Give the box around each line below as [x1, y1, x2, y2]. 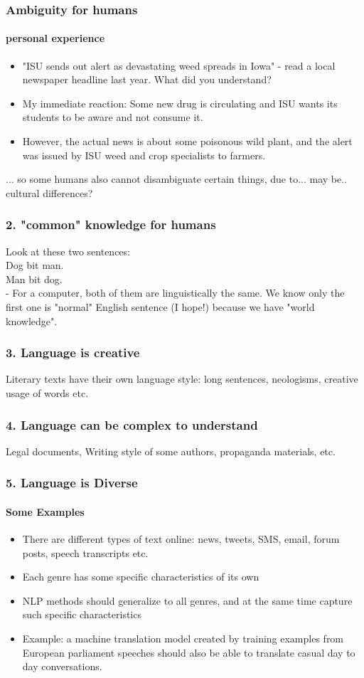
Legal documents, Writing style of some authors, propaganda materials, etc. [6, 443, 336, 458]
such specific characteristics [22, 607, 141, 622]
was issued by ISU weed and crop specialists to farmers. [22, 147, 266, 162]
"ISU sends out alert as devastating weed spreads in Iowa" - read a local [22, 58, 336, 73]
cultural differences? [6, 185, 93, 200]
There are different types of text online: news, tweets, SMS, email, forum [22, 531, 340, 546]
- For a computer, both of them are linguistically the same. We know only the [6, 285, 345, 300]
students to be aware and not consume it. [22, 110, 203, 125]
